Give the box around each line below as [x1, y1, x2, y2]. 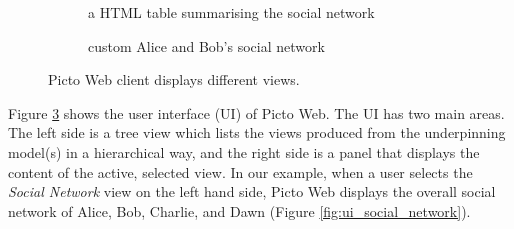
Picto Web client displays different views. [48, 69, 300, 90]
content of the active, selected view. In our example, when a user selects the [8, 161, 473, 182]
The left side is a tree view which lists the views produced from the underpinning [8, 122, 506, 143]
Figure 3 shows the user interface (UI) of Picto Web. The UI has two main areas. [8, 102, 505, 123]
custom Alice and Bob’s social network [88, 35, 325, 56]
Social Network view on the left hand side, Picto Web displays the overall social [8, 181, 496, 202]
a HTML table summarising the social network [88, 2, 375, 22]
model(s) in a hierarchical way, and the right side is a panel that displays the [8, 141, 480, 162]
